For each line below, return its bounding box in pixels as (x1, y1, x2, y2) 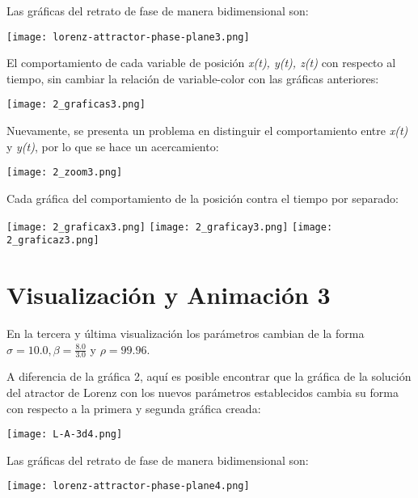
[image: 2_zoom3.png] (6, 167, 123, 179)
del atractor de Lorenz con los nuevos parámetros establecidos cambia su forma (6, 383, 399, 400)
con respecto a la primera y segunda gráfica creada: (6, 399, 261, 416)
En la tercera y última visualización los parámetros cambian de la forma (6, 324, 365, 341)
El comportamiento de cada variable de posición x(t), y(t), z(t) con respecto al (6, 54, 396, 71)
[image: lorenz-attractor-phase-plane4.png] (6, 480, 250, 492)
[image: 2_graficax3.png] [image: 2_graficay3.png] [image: (6, 221, 333, 233)
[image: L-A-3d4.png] (6, 428, 123, 441)
